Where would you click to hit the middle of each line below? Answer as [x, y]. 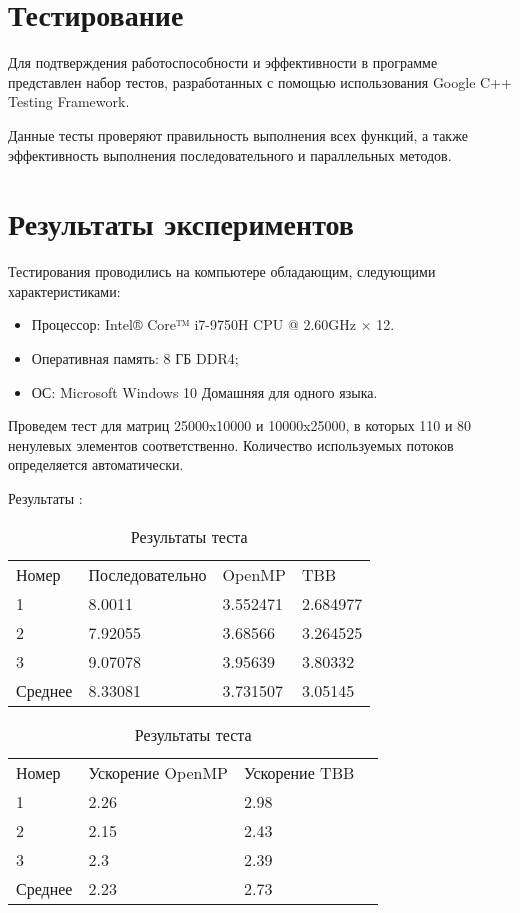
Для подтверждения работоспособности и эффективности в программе [223, 62]
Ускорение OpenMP [158, 772]
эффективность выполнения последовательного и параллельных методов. [230, 154]
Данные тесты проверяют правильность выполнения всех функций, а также [238, 134]
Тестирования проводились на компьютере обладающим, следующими [222, 271]
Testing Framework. [69, 101]
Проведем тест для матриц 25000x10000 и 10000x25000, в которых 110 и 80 [240, 425]
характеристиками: [64, 290]
